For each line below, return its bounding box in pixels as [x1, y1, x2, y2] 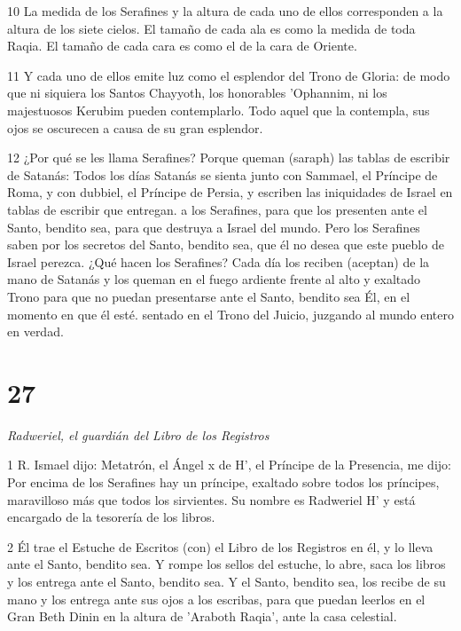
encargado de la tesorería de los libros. [7, 508, 215, 526]
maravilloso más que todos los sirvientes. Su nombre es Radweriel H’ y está [7, 490, 416, 509]
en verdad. [7, 322, 64, 341]
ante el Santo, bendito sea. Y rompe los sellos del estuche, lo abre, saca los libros [7, 555, 446, 573]
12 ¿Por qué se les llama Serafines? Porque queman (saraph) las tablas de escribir [7, 148, 450, 167]
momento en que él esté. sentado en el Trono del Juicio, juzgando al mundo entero [7, 304, 454, 323]
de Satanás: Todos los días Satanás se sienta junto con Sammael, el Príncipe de [7, 165, 438, 184]
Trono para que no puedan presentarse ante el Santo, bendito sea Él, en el [7, 287, 410, 305]
